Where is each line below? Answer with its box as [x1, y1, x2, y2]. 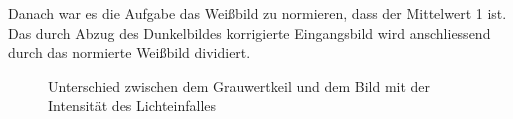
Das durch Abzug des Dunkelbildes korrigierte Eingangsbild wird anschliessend [8, 22, 491, 43]
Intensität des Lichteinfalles [48, 95, 217, 116]
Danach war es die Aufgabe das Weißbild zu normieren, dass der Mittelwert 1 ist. [8, 3, 507, 23]
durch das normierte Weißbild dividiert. [8, 42, 251, 63]
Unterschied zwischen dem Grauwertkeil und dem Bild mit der [48, 75, 431, 96]
